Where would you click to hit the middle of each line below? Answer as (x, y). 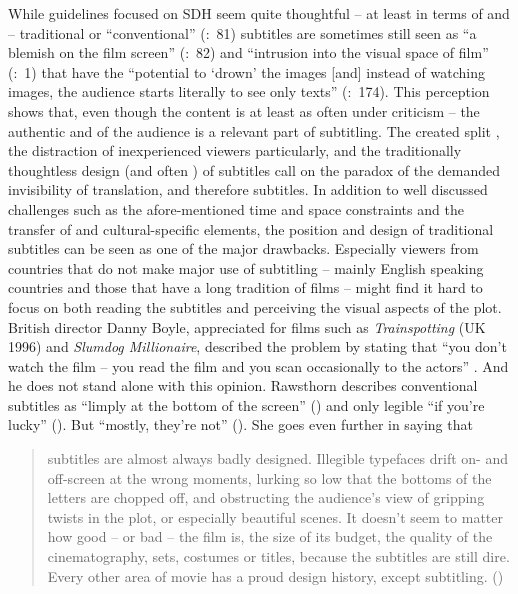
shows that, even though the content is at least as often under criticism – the (244, 110)
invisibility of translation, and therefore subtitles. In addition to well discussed (248, 189)
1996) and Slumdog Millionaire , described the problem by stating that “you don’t (257, 346)
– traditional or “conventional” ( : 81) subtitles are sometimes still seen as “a (242, 32)
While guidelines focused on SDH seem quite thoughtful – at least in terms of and (259, 13)
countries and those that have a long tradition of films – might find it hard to (245, 287)
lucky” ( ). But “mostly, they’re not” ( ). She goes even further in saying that (240, 424)
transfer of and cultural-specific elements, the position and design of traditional (251, 228)
